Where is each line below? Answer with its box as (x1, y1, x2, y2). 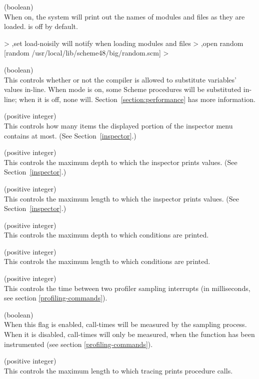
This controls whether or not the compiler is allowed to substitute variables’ (4, 74, 236, 84)
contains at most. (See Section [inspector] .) (4, 130, 136, 140)
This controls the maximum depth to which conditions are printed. (4, 229, 209, 240)
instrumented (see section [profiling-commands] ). (4, 338, 153, 349)
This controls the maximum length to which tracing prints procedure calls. (4, 365, 233, 375)
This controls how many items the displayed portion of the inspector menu (4, 120, 233, 130)
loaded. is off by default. (4, 21, 78, 31)
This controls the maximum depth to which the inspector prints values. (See (4, 156, 237, 167)
